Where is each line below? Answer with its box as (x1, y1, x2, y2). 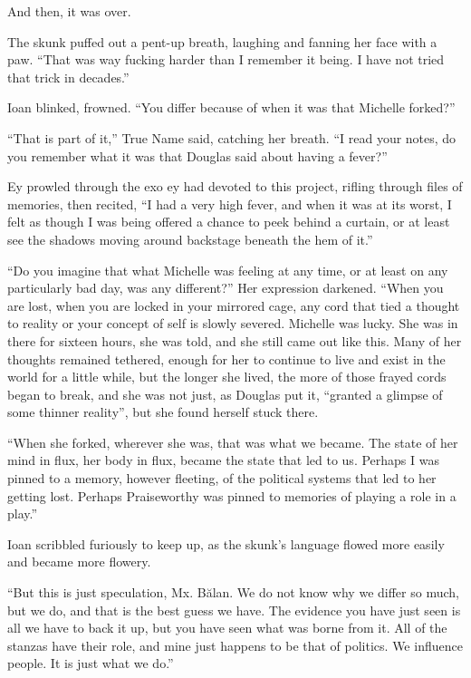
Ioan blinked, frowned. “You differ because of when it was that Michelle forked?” (7, 98, 456, 117)
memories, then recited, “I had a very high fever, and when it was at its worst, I (7, 194, 452, 213)
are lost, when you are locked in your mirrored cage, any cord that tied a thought (7, 295, 460, 315)
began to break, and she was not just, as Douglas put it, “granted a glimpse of (7, 384, 443, 403)
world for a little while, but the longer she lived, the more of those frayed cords (7, 367, 447, 386)
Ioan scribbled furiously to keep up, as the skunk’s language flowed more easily (7, 534, 445, 553)
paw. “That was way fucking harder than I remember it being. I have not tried (7, 50, 445, 69)
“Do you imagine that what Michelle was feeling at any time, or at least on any (7, 260, 448, 279)
